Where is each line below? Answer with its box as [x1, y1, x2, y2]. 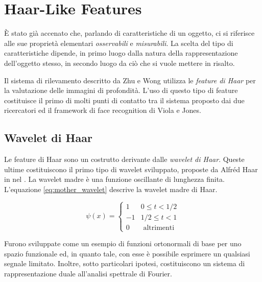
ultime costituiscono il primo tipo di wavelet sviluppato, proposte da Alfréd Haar [4, 163, 258, 174]
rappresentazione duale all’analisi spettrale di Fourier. [4, 268, 172, 278]
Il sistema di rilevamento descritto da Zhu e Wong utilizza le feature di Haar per [4, 75, 256, 85]
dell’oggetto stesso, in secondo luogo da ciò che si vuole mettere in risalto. [4, 57, 235, 68]
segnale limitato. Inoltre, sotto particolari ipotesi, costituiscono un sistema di [4, 258, 245, 269]
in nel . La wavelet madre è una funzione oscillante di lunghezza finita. [4, 174, 225, 184]
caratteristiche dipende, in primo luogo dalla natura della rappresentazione [4, 48, 238, 58]
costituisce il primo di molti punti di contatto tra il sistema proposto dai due [4, 95, 245, 105]
